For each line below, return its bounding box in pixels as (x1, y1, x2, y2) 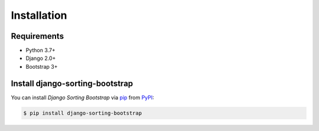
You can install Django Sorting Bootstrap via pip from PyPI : (11, 94, 155, 101)
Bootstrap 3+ (25, 63, 58, 70)
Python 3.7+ (25, 47, 56, 54)
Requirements (11, 31, 64, 41)
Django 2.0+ (25, 55, 56, 62)
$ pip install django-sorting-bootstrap (23, 109, 142, 116)
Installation (11, 9, 67, 22)
